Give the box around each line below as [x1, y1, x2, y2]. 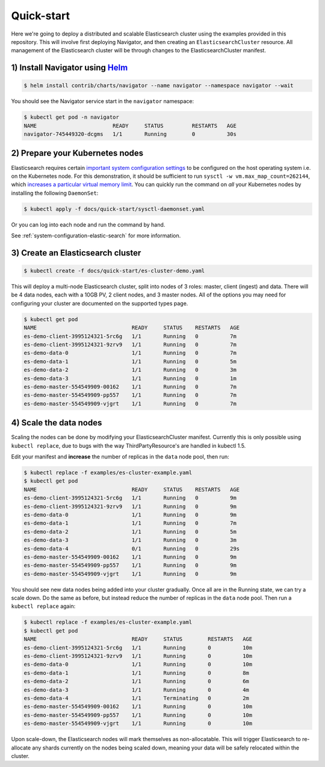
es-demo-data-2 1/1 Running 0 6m [23, 678, 250, 685]
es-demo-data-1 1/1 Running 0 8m [23, 669, 250, 676]
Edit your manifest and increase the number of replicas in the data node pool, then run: [11, 453, 229, 460]
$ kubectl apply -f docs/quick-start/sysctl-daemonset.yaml [23, 205, 205, 212]
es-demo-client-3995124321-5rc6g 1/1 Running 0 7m [23, 333, 237, 340]
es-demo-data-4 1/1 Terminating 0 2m [23, 695, 250, 701]
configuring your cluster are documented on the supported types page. [11, 299, 188, 307]
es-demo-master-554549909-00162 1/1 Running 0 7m [23, 383, 237, 390]
